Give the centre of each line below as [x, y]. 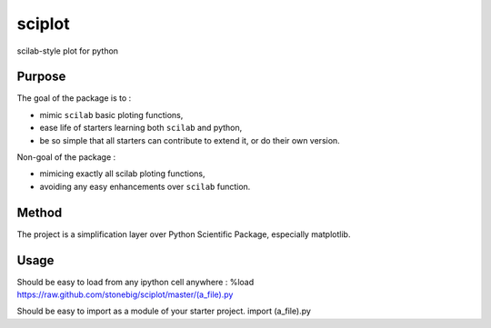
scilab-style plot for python [67, 51]
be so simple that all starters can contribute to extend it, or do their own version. [190, 140]
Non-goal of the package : [66, 157]
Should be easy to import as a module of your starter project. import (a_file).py [164, 311]
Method [40, 212]
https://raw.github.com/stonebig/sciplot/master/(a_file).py [125, 294]
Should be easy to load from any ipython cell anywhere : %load [135, 282]
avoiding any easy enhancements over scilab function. [145, 186]
